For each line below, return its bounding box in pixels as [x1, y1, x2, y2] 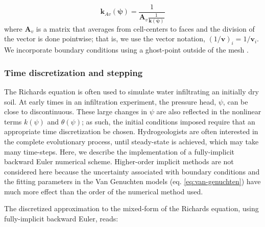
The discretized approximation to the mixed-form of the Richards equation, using [4, 203, 259, 214]
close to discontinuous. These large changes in [4, 106, 147, 117]
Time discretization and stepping [4, 66, 143, 79]
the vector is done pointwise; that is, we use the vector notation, [4, 33, 205, 44]
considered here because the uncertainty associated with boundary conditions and [4, 166, 260, 176]
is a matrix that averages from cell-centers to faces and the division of [36, 23, 255, 34]
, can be [223, 96, 248, 107]
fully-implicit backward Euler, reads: [4, 213, 118, 224]
